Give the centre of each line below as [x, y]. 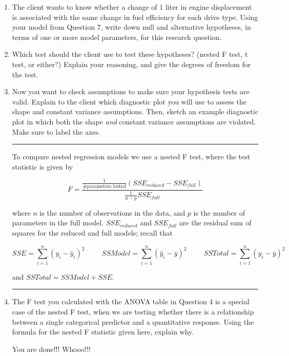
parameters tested [106, 186]
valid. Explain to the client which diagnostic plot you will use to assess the [129, 101]
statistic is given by [43, 166]
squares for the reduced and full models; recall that [92, 233]
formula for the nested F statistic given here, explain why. [103, 332]
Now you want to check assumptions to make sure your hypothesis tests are [131, 91]
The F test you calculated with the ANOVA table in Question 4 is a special [131, 301]
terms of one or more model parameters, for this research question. [117, 37]
